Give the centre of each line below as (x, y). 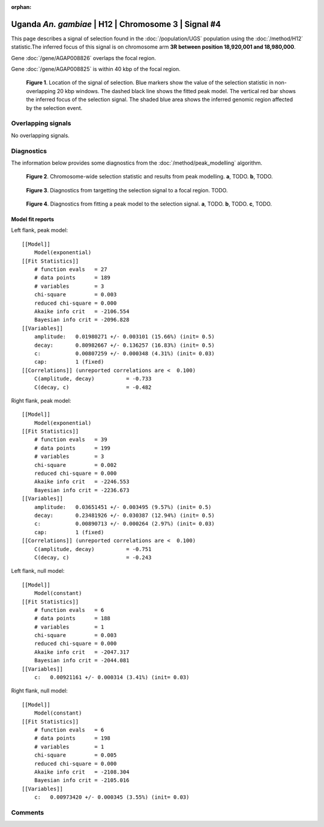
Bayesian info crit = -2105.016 (82, 780)
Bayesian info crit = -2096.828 (82, 320)
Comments (28, 813)
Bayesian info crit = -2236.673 (82, 490)
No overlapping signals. (40, 135)
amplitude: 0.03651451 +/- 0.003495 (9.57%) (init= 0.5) (123, 507)
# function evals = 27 (70, 270)
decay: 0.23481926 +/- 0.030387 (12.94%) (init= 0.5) (124, 515)
